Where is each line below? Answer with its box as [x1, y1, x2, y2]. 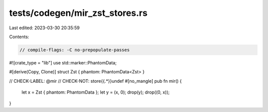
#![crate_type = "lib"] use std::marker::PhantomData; [9, 59, 117, 65]
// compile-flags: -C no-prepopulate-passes [19, 47, 130, 53]
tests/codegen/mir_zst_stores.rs [9, 7, 148, 18]
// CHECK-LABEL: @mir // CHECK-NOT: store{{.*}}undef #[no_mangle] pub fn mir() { [9, 78, 182, 84]
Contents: [9, 34, 29, 40]
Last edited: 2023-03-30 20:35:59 [9, 25, 80, 31]
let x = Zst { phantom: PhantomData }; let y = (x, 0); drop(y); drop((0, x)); [21, 89, 170, 95]
